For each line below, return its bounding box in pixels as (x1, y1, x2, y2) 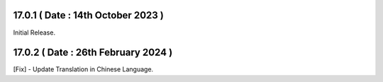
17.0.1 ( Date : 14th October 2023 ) (13, 9, 165, 21)
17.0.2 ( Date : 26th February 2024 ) (13, 47, 173, 59)
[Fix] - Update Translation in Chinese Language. (13, 65, 154, 74)
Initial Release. (13, 28, 56, 37)
